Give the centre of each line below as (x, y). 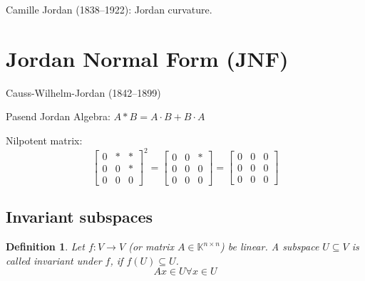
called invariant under (54, 260)
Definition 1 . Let (45, 246)
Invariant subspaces (79, 217)
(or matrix (151, 246)
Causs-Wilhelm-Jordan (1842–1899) (83, 92)
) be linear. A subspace (269, 246)
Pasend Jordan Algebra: (58, 116)
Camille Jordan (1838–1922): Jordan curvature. (109, 9)
